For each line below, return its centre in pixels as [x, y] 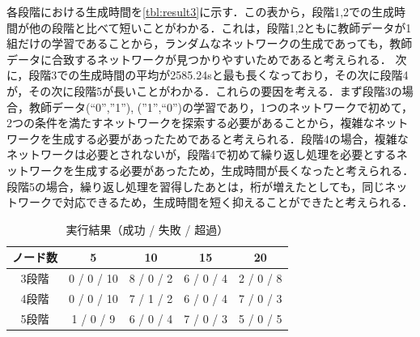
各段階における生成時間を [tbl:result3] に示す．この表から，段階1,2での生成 [201, 11]
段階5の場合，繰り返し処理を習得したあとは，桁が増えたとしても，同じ [196, 186]
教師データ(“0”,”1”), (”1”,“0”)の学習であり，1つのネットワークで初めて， [221, 107]
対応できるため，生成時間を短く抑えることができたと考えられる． [238, 202]
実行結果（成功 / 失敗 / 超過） [147, 229]
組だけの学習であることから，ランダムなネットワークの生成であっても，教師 [210, 43]
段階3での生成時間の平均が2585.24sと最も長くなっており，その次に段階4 [218, 75]
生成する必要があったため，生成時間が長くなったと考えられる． [244, 170]
